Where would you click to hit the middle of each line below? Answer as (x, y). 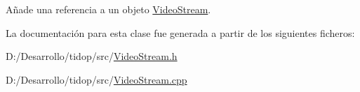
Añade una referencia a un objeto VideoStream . (108, 9)
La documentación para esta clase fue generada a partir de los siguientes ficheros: (180, 32)
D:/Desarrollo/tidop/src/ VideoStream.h (92, 56)
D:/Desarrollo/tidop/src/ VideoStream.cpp (96, 79)
